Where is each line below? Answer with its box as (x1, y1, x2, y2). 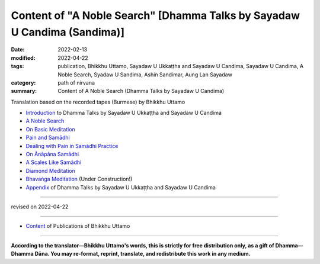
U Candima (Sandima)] (11, 25, 124, 38)
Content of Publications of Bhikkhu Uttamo (25, 223, 130, 230)
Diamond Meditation (25, 167, 75, 174)
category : (11, 79, 36, 86)
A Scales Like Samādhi (25, 159, 82, 166)
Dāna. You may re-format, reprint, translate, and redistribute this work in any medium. (34, 250, 251, 257)
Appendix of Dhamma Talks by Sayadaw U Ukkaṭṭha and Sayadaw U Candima (25, 183, 216, 191)
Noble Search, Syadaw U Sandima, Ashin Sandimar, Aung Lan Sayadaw (57, 71, 232, 78)
